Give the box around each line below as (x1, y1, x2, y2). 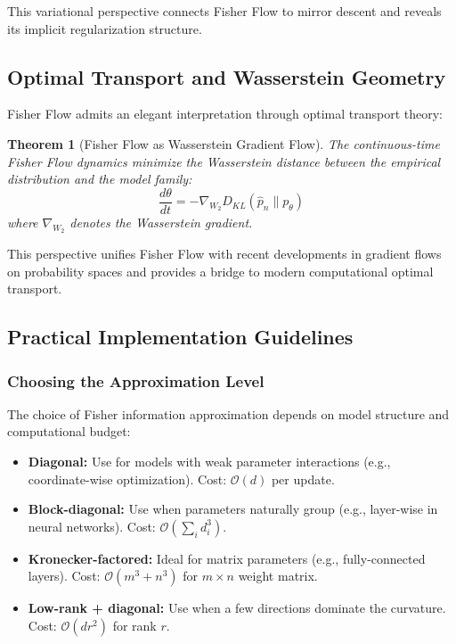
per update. (271, 469, 335, 488)
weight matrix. (238, 566, 318, 585)
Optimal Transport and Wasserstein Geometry (7, 62, 446, 90)
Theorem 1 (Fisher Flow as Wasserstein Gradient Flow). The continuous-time (7, 134, 440, 153)
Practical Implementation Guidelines (7, 323, 354, 351)
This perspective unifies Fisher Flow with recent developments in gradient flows (7, 244, 442, 263)
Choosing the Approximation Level (7, 369, 265, 392)
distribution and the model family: (7, 169, 192, 188)
